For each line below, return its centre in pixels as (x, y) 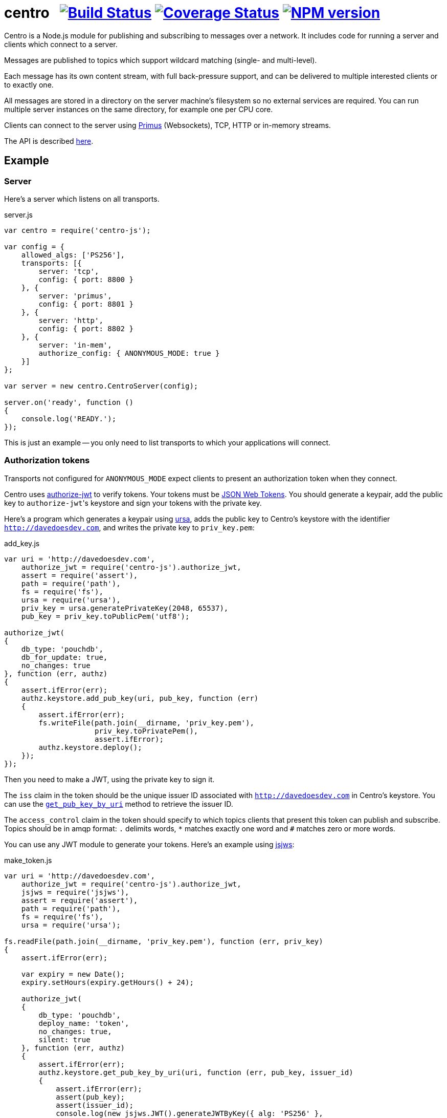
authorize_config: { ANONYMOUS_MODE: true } (129, 353)
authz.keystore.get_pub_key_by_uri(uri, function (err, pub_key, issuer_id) (196, 1072)
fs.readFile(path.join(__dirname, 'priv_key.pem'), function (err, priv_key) (164, 941)
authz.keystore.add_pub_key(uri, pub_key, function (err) (140, 698)
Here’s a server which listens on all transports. (82, 199)
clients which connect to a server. (61, 44)
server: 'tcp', (69, 271)
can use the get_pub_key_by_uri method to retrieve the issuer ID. (119, 804)
